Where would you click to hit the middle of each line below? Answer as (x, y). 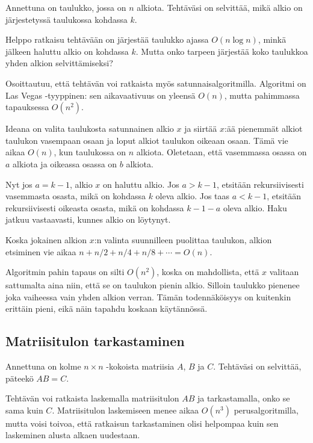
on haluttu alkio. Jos (141, 184)
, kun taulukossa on (90, 152)
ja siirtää (201, 129)
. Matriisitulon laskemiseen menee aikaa (126, 410)
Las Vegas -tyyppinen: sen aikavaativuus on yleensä (101, 95)
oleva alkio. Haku (255, 207)
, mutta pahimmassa (262, 95)
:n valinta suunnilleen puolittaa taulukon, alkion (183, 239)
